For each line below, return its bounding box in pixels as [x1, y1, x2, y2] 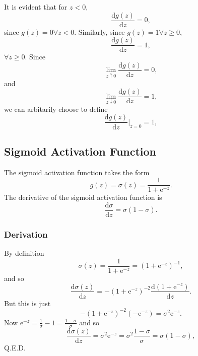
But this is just [4, 298, 51, 308]
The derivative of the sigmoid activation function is [4, 192, 162, 202]
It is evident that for [4, 2, 68, 12]
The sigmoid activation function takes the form [4, 167, 150, 177]
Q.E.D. [4, 342, 26, 352]
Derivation [4, 228, 48, 240]
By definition [4, 248, 44, 258]
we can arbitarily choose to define [4, 103, 108, 114]
